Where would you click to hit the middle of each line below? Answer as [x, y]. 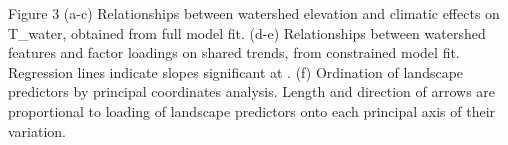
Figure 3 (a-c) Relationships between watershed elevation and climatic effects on [254, 13]
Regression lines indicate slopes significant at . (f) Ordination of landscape [236, 71]
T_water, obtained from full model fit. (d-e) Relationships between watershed [247, 32]
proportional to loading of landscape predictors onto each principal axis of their [252, 110]
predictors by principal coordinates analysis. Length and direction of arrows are [252, 91]
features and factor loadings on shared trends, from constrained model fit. [234, 52]
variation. [37, 130]
